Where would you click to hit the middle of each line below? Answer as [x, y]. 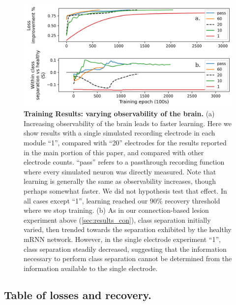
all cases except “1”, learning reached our [86, 200]
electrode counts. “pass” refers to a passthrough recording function [124, 162]
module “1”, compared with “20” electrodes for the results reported [125, 143]
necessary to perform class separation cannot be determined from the [128, 258]
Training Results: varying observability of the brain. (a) [119, 114]
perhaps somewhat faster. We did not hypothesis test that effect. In [125, 191]
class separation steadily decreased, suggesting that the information [125, 249]
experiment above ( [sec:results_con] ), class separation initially [117, 220]
